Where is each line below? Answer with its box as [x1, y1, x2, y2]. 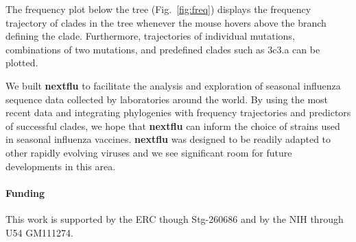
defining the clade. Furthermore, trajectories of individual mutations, [5, 29, 295, 43]
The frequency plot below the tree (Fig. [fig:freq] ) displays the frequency [5, 2, 311, 16]
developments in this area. [5, 159, 116, 173]
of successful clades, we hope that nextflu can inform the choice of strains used [5, 118, 340, 133]
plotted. [5, 55, 38, 70]
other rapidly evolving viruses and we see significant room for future [5, 145, 292, 159]
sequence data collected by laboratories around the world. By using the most [5, 92, 329, 106]
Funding [5, 185, 45, 200]
